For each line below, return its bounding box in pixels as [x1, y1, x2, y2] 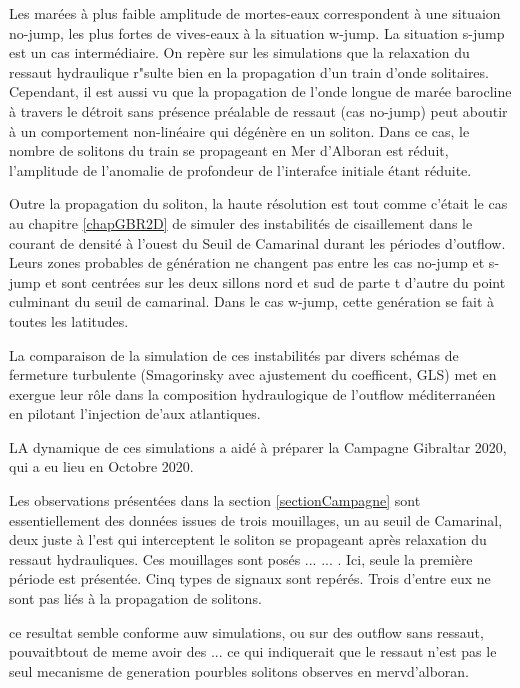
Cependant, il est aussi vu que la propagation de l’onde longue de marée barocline [9, 81, 512, 102]
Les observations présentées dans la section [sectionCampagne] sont [9, 490, 421, 511]
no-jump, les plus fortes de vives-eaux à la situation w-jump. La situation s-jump [9, 22, 505, 43]
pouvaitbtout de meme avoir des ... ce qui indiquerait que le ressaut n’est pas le [9, 641, 497, 662]
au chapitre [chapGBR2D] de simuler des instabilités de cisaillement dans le [9, 212, 473, 233]
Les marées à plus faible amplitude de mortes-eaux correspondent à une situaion [9, 3, 501, 23]
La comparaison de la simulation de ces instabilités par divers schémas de [9, 344, 459, 365]
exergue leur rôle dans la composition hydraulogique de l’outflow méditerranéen [9, 383, 496, 404]
